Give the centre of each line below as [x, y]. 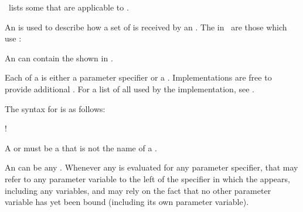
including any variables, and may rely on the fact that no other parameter [138, 190]
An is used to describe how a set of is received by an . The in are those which [146, 27]
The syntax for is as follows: [55, 108]
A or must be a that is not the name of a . [81, 147]
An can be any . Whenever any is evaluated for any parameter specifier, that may [151, 167]
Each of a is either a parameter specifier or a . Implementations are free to [138, 77]
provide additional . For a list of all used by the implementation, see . [130, 88]
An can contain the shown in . [59, 58]
